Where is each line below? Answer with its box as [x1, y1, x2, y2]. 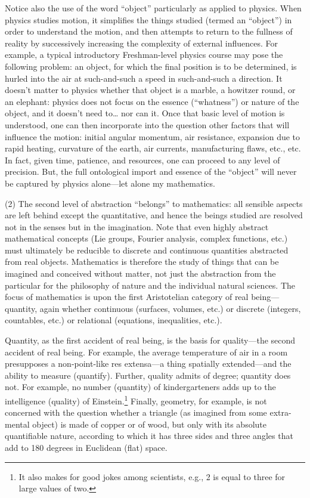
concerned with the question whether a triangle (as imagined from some [5, 406, 267, 419]
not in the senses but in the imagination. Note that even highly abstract [5, 220, 269, 233]
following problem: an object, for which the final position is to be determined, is [5, 60, 297, 72]
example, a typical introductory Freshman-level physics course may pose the [5, 48, 283, 61]
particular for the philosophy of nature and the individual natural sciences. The [5, 279, 296, 291]
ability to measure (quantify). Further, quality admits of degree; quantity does [5, 369, 291, 381]
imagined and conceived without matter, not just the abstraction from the [5, 267, 276, 280]
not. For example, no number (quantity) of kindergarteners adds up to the [5, 381, 276, 393]
